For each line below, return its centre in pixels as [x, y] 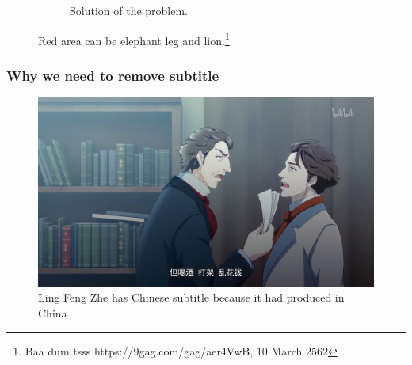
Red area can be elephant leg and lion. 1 [134, 39]
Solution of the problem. [129, 10]
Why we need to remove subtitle [113, 75]
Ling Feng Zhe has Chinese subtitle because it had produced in [191, 297]
